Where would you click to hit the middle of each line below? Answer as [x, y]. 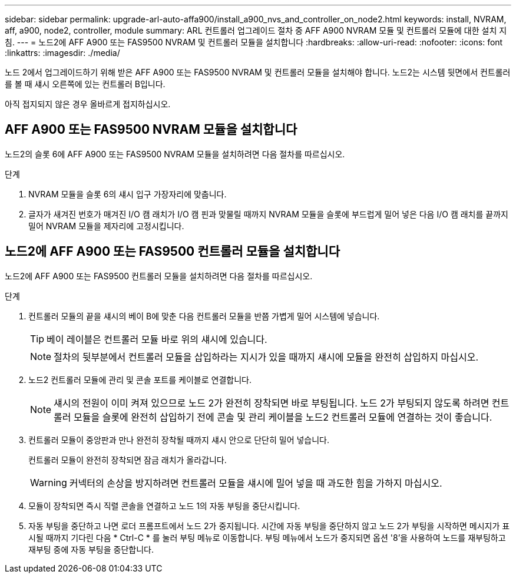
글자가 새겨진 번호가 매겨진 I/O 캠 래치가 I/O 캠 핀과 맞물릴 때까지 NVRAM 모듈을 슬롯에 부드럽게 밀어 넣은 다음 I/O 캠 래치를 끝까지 [268, 214]
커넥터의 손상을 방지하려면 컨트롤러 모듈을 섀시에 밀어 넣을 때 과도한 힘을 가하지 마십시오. [256, 483]
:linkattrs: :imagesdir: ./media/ [62, 53]
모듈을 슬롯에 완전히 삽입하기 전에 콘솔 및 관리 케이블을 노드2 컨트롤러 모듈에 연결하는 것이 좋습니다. [283, 417]
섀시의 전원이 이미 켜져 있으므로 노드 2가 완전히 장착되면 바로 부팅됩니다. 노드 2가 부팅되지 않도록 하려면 [272, 403]
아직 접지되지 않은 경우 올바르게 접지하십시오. [88, 104]
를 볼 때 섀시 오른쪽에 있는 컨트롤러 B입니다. [85, 84]
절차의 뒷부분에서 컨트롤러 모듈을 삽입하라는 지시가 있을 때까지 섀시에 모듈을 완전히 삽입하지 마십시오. [266, 357]
